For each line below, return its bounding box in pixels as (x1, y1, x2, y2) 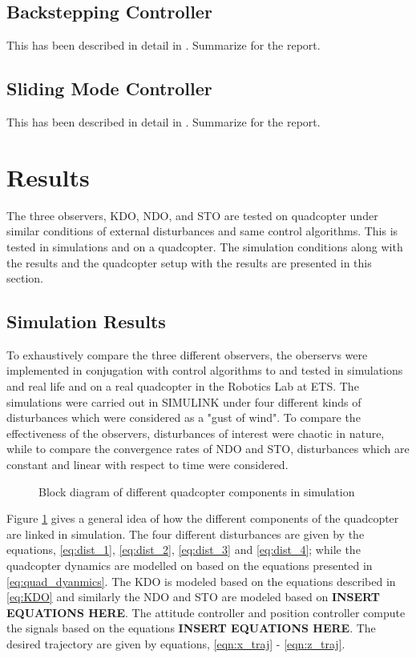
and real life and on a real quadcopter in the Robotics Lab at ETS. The (6, 378, 359, 395)
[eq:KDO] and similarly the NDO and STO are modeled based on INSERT (6, 588, 381, 605)
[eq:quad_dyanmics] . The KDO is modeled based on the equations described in (6, 572, 396, 589)
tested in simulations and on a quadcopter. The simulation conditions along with (6, 238, 403, 255)
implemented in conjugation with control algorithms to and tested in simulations (6, 362, 403, 379)
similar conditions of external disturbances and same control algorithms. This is (6, 223, 398, 239)
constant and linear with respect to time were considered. (6, 456, 289, 473)
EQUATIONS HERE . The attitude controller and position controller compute (6, 604, 406, 620)
